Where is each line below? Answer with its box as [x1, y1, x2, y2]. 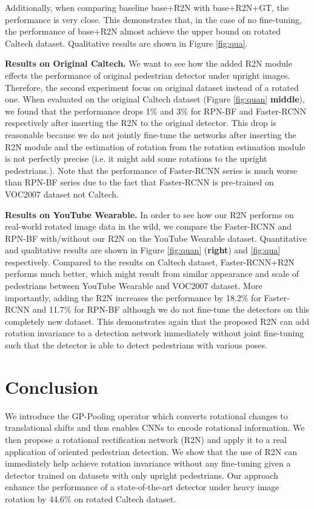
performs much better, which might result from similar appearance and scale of [5, 267, 299, 280]
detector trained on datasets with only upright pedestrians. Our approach [5, 468, 278, 481]
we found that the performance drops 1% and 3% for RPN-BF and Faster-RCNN [5, 104, 307, 117]
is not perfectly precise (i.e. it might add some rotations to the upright [5, 152, 267, 165]
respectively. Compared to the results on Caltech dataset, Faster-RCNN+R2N [5, 255, 295, 268]
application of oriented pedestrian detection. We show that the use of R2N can [5, 445, 297, 457]
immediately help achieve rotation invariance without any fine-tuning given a [5, 457, 291, 470]
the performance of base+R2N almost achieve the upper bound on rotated [5, 25, 281, 38]
